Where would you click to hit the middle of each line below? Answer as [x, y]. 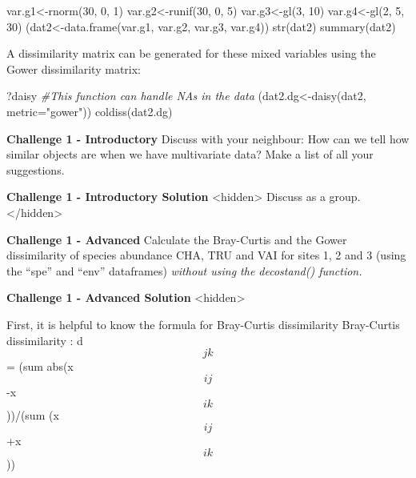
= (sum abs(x [40, 366]
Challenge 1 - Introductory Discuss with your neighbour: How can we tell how [208, 138]
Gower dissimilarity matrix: [74, 68]
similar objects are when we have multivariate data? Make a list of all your [190, 154]
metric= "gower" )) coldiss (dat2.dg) [90, 111]
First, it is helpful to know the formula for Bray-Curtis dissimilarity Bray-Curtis [203, 324]
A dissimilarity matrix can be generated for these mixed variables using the [191, 53]
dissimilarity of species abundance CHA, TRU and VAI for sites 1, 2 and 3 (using [206, 255]
